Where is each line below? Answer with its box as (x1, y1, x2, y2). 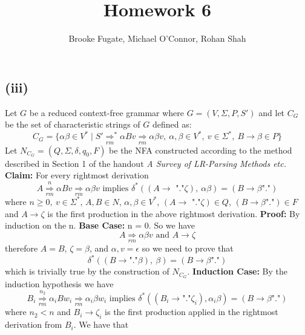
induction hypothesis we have (5, 278, 114, 290)
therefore (5, 242, 38, 255)
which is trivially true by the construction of (5, 265, 169, 278)
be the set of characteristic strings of (5, 118, 140, 131)
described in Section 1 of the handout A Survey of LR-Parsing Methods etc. (5, 157, 286, 169)
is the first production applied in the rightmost (105, 305, 278, 318)
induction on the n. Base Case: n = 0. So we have (5, 219, 195, 232)
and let (258, 106, 285, 119)
